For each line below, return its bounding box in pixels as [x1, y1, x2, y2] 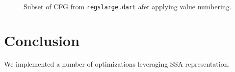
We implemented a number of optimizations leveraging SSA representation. [4, 58, 230, 69]
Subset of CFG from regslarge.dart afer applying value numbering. [24, 1, 232, 11]
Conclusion [4, 30, 80, 50]
